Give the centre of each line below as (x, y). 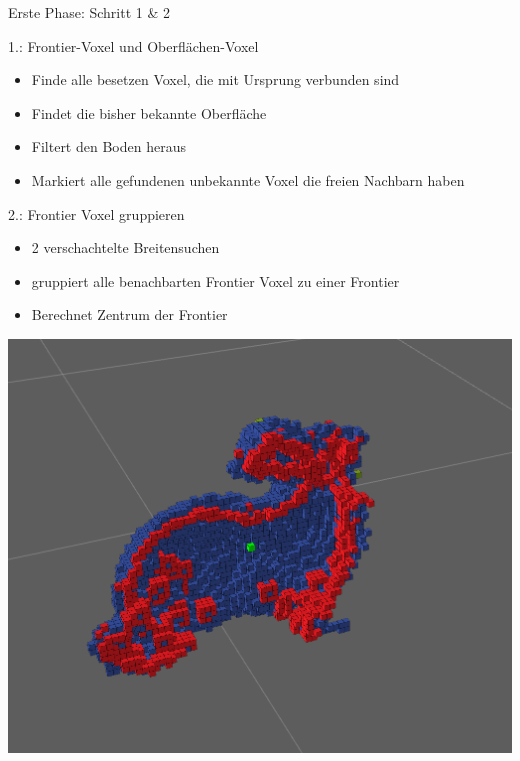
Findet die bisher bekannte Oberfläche (149, 112)
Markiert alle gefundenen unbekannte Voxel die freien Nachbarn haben (248, 179)
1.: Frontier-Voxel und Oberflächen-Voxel (133, 45)
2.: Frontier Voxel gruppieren (96, 213)
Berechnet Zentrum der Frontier (129, 314)
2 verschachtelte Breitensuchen (125, 247)
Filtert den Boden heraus (108, 146)
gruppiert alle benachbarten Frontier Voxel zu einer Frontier (215, 280)
